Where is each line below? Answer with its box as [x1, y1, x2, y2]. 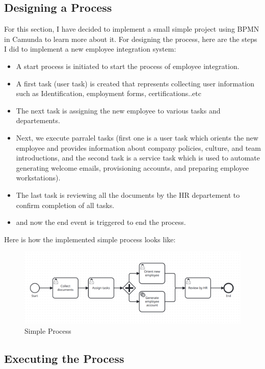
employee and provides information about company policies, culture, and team [16, 142, 261, 153]
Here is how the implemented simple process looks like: [4, 234, 176, 244]
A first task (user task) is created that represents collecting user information [16, 78, 254, 88]
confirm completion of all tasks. [16, 199, 115, 210]
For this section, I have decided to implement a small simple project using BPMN [4, 24, 259, 34]
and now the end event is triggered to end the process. [16, 217, 186, 227]
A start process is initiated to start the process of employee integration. [16, 60, 240, 71]
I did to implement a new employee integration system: [4, 43, 176, 54]
